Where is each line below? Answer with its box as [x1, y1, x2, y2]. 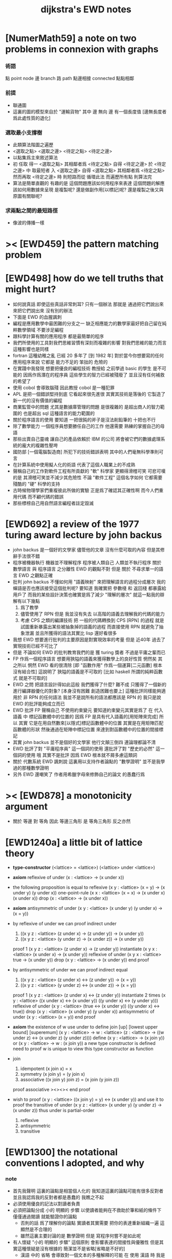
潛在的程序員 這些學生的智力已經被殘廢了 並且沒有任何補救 [40, 371, 165, 378]
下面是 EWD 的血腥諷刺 [12, 314, 62, 320]
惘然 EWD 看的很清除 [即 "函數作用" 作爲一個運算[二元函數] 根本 [27, 662, 163, 669]
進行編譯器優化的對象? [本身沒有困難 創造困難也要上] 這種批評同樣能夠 [12, 688, 161, 694]
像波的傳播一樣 [12, 220, 45, 226]
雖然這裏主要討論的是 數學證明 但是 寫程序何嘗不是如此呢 [20, 1232, 141, 1238]
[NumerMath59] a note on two [5, 32, 137, 44]
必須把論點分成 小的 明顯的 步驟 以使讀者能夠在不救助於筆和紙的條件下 [12, 1207, 162, 1213]
